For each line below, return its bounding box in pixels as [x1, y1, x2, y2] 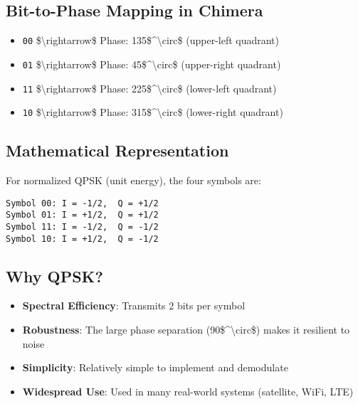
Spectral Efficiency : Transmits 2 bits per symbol [22, 298, 246, 313]
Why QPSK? [6, 265, 103, 287]
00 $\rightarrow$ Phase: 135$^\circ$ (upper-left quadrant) [22, 33, 280, 48]
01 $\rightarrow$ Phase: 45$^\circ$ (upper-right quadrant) [22, 56, 281, 71]
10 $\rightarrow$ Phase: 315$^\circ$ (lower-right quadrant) [22, 105, 283, 119]
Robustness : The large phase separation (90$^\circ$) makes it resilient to [22, 322, 350, 337]
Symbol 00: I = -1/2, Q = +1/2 [6, 198, 159, 208]
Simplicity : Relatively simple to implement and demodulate [22, 360, 288, 375]
